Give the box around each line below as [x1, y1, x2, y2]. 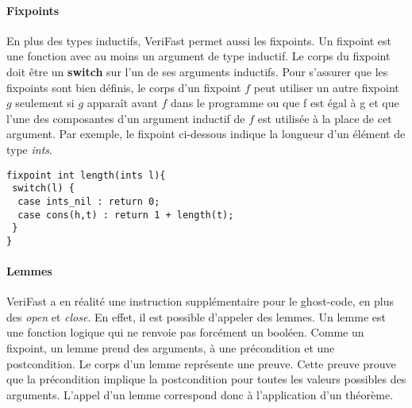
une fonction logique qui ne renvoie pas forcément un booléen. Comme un [6, 324, 364, 341]
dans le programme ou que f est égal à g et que [171, 94, 399, 111]
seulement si [15, 94, 75, 111]
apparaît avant [87, 94, 158, 111]
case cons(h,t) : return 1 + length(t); [17, 209, 234, 221]
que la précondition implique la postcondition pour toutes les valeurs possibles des [6, 371, 406, 387]
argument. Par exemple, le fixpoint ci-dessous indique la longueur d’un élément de [6, 125, 406, 142]
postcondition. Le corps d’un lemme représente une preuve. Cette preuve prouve [6, 355, 396, 371]
